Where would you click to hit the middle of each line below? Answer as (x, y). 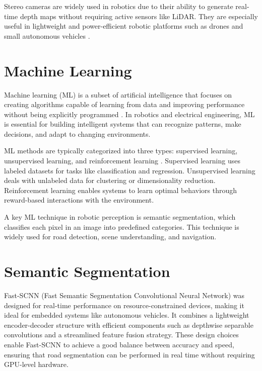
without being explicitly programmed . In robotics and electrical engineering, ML (129, 114)
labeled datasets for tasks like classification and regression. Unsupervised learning (130, 170)
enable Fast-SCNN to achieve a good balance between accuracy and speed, (119, 344)
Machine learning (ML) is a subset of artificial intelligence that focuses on (118, 94)
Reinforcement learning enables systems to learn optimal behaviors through (120, 190)
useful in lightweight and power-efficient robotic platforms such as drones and (124, 26)
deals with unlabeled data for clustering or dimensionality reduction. (110, 180)
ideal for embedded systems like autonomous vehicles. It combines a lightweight (127, 315)
